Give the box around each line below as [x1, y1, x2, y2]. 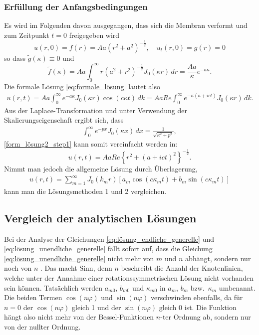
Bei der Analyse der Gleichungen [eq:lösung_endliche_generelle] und [4, 233, 214, 244]
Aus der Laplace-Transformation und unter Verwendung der [4, 105, 187, 115]
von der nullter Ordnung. [4, 322, 81, 332]
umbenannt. [219, 282, 256, 293]
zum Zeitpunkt [4, 29, 49, 40]
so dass [4, 52, 25, 63]
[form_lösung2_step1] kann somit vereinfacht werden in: [4, 139, 178, 149]
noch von [4, 263, 32, 273]
